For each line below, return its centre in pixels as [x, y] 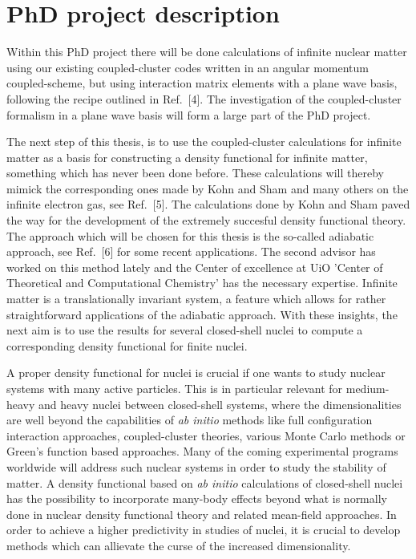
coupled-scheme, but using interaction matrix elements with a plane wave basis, [202, 83]
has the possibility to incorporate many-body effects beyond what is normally [197, 498]
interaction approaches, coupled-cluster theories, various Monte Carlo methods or [206, 435]
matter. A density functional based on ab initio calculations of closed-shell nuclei [205, 482]
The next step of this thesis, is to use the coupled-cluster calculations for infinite [204, 142]
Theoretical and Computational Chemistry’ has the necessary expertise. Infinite [202, 283]
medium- [368, 388]
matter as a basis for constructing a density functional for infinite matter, [187, 157]
